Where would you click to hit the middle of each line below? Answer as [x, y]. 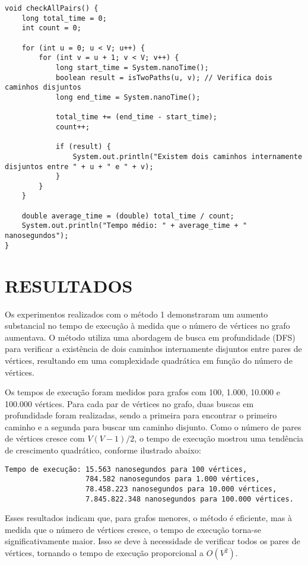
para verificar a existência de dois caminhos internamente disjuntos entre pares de [153, 349]
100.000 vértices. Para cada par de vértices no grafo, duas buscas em [129, 403]
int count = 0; [51, 28]
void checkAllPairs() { [52, 8]
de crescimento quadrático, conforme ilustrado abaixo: [103, 450]
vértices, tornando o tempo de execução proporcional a [104, 553]
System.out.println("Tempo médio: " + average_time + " [134, 226]
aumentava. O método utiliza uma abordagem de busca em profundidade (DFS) [150, 337]
